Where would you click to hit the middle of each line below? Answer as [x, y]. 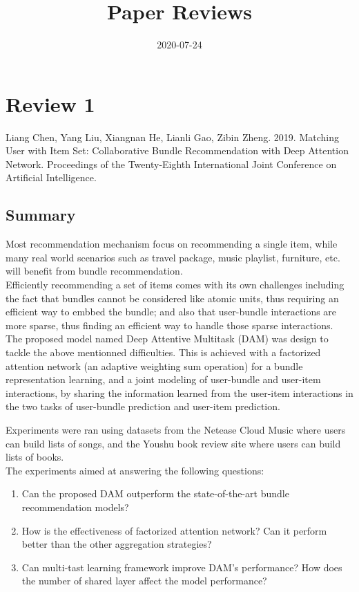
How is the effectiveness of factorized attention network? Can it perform [174, 530]
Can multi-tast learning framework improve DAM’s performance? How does [182, 567]
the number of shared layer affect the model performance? [144, 581]
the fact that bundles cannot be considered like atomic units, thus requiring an [172, 298]
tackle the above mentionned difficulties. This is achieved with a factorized [163, 352]
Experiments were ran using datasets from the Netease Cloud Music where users [176, 429]
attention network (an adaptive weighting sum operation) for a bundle [154, 366]
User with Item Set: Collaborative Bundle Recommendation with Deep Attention [177, 150]
